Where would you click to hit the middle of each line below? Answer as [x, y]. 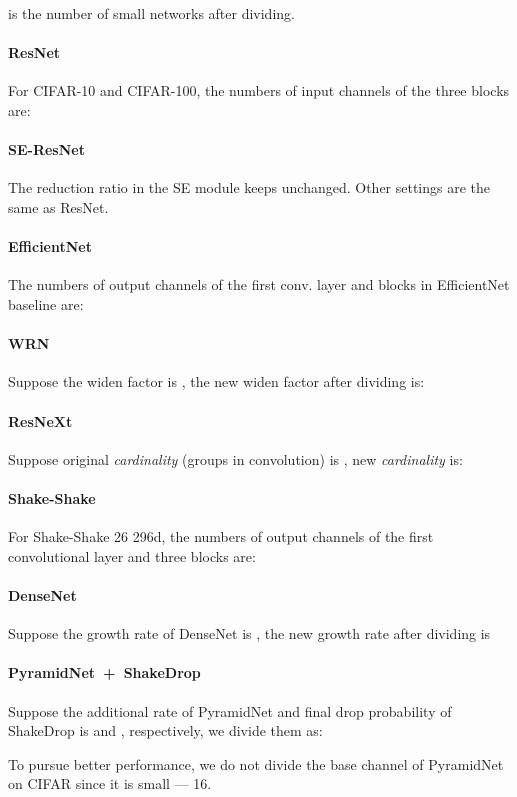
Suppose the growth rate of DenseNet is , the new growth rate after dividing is [249, 633]
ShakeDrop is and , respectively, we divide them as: [165, 730]
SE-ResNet [46, 149]
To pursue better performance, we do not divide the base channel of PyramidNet [256, 763]
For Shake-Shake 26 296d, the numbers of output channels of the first [221, 536]
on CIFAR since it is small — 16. [110, 783]
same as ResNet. [58, 206]
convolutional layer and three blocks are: [132, 555]
